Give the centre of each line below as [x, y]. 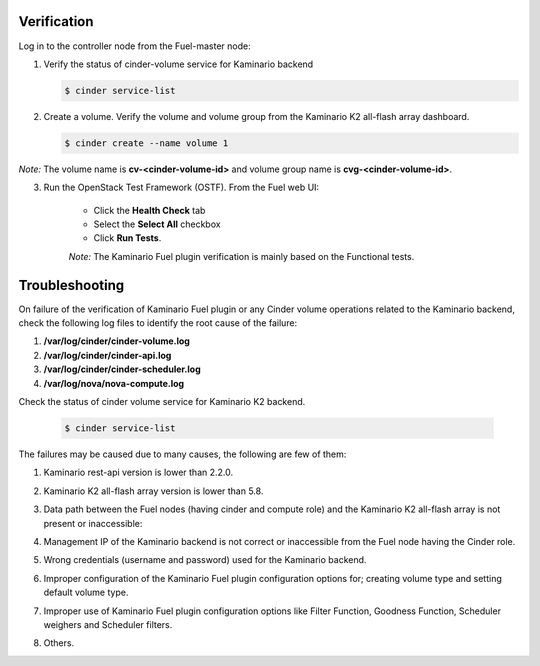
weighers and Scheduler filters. [108, 624]
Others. [59, 643]
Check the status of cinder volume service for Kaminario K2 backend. [162, 402]
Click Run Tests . [127, 238]
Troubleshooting [71, 285]
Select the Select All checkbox [157, 224]
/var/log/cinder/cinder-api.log [107, 355]
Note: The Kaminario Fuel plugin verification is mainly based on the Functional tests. [241, 256]
